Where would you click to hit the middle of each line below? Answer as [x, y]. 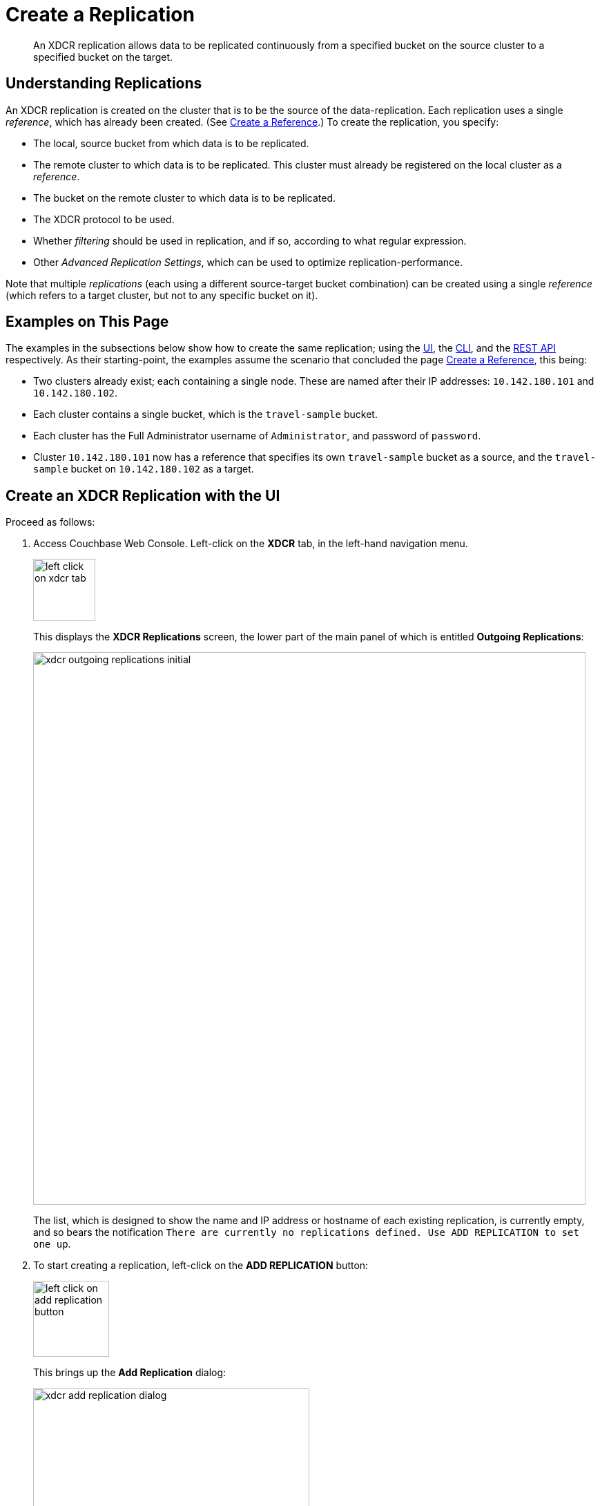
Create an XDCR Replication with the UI [143, 495]
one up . [52, 1244]
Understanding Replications [104, 84]
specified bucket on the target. [103, 57]
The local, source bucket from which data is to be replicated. [171, 143]
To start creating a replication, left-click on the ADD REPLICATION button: [201, 1266]
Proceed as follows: [50, 522]
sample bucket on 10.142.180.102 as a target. [144, 469]
